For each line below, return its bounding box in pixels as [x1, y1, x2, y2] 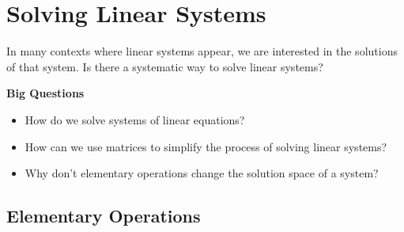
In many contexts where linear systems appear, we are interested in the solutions [6, 43, 398, 59]
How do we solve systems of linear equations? [25, 111, 245, 127]
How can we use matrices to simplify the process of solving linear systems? [25, 138, 387, 154]
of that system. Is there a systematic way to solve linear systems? [6, 58, 323, 74]
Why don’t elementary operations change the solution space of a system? [25, 165, 379, 181]
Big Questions [6, 85, 85, 101]
